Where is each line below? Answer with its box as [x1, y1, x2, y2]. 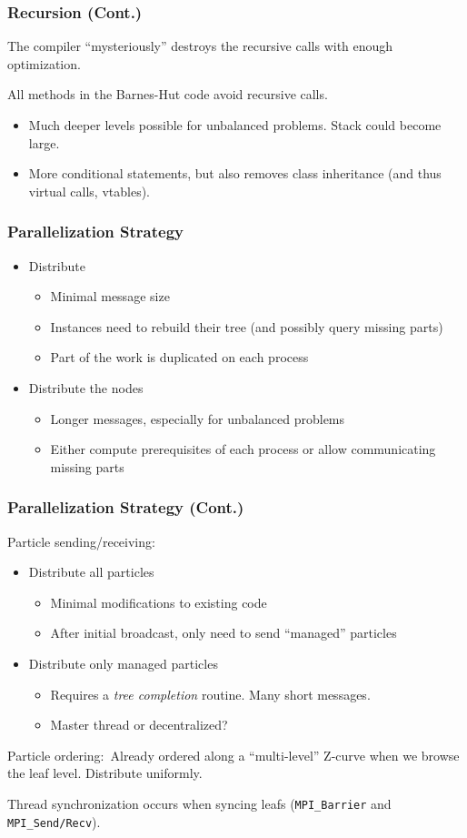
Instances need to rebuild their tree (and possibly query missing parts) [50, 317, 443, 336]
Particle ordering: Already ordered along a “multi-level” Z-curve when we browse [7, 745, 460, 764]
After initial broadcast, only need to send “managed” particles [50, 623, 397, 642]
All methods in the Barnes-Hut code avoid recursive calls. [7, 85, 328, 104]
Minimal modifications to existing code [50, 592, 267, 611]
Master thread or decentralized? [50, 715, 228, 734]
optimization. [7, 54, 81, 73]
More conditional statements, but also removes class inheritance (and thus [28, 164, 442, 183]
